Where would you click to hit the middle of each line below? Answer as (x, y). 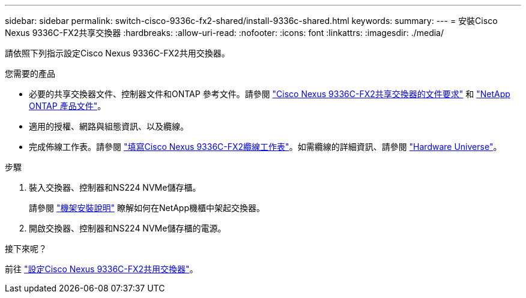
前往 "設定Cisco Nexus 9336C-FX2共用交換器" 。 (101, 269)
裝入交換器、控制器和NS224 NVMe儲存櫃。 (115, 187)
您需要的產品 (30, 73)
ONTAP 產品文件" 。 (68, 106)
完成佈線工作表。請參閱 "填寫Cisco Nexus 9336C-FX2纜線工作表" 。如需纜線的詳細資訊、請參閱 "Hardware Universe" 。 (265, 147)
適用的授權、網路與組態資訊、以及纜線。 (109, 126)
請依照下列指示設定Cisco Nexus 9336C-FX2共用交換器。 (117, 53)
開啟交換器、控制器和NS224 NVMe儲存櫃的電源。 (128, 228)
